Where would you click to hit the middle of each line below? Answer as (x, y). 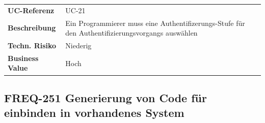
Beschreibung (32, 28)
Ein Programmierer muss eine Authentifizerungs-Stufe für (155, 23)
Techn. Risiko (32, 45)
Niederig (78, 45)
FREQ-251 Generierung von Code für (105, 97)
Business (23, 58)
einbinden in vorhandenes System (94, 113)
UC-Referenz (31, 10)
